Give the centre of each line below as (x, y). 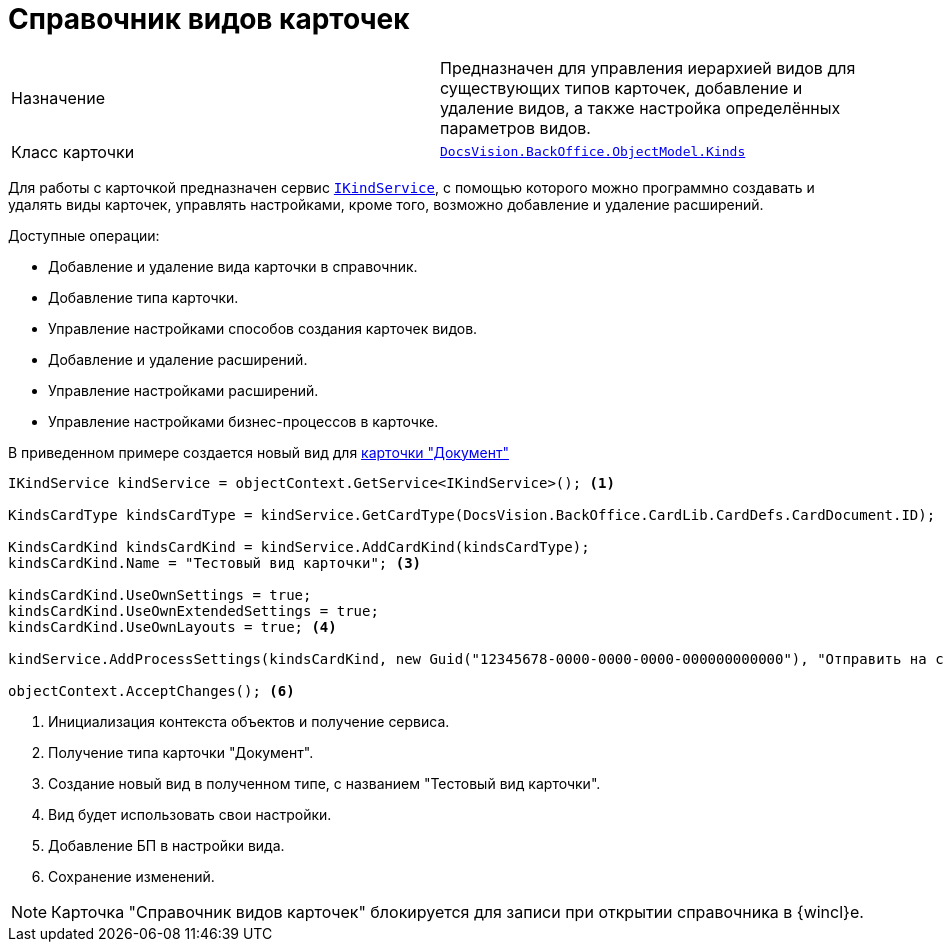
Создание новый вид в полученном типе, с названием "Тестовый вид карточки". (324, 783)
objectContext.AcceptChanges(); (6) (151, 690)
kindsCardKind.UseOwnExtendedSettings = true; (193, 610)
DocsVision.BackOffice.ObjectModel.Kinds (593, 152)
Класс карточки (73, 151)
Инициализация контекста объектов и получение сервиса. (249, 721)
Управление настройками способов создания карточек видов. (263, 328)
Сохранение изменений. (131, 876)
